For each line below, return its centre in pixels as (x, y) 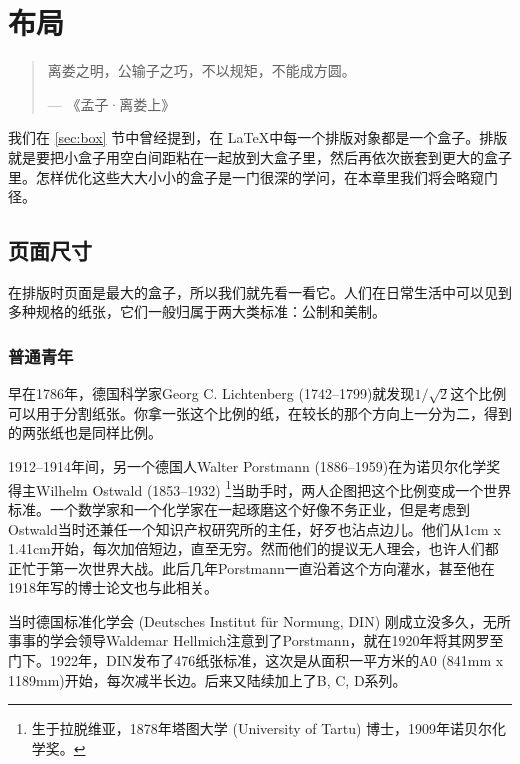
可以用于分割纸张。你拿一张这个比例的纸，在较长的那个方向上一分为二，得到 (260, 412)
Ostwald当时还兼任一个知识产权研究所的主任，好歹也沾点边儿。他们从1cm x (254, 528)
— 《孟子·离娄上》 (111, 103)
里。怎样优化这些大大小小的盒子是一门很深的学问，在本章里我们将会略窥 (246, 176)
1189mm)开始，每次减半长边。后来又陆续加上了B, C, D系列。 (207, 679)
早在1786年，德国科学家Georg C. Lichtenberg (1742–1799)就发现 (211, 393)
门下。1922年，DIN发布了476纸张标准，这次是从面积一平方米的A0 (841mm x (256, 660)
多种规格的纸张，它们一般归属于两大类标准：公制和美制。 (197, 311)
